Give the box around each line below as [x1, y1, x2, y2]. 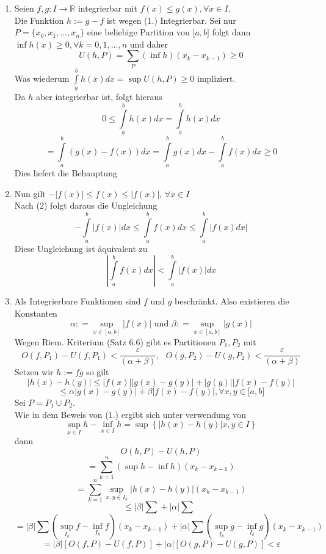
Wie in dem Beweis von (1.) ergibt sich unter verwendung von [14, 408, 247, 420]
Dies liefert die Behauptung [14, 166, 117, 179]
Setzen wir [14, 365, 54, 378]
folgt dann [212, 26, 251, 38]
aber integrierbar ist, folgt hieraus [35, 90, 162, 103]
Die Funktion [14, 13, 64, 26]
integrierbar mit [78, 2, 137, 14]
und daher [129, 37, 168, 50]
